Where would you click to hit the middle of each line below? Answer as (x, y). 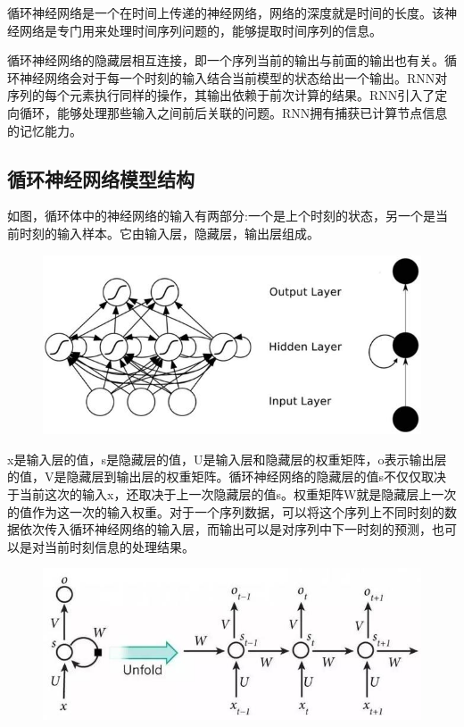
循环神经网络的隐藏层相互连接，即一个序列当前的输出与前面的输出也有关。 (226, 60)
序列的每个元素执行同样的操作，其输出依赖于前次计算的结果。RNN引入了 (221, 95)
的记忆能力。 (45, 130)
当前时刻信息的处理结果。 (119, 546)
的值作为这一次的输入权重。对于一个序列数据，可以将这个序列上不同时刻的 (226, 511)
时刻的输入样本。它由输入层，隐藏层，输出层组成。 (169, 233)
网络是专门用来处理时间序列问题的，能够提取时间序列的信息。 (200, 30)
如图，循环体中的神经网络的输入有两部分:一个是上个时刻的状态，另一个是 (221, 216)
